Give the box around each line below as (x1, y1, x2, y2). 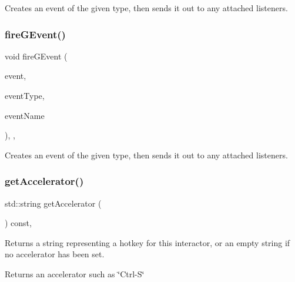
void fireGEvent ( (5, 49, 68, 62)
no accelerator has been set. (5, 248, 105, 260)
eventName (5, 109, 45, 121)
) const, (5, 217, 32, 229)
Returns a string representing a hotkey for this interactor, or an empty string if (5, 236, 290, 248)
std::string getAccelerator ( (5, 197, 102, 209)
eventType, (5, 89, 45, 101)
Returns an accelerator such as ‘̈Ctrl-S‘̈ (5, 267, 145, 280)
